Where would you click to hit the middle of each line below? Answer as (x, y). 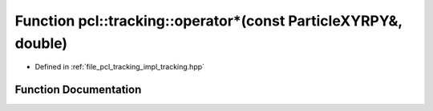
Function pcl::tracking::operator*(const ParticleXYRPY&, (208, 21)
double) (41, 43)
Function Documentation (78, 90)
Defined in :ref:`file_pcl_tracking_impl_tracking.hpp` (119, 67)
